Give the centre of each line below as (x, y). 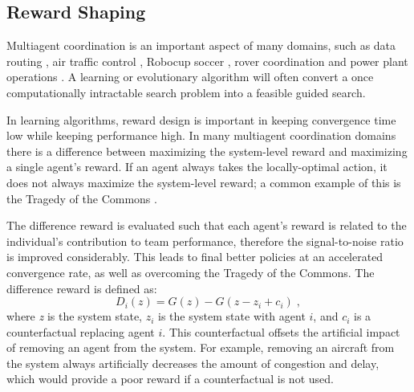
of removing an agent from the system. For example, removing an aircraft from (201, 347)
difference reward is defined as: (82, 288)
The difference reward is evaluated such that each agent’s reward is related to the (207, 225)
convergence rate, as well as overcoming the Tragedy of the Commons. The (191, 272)
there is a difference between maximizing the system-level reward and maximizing (207, 151)
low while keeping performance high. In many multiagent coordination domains (201, 135)
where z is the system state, (74, 316)
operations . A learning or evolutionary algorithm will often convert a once (190, 77)
